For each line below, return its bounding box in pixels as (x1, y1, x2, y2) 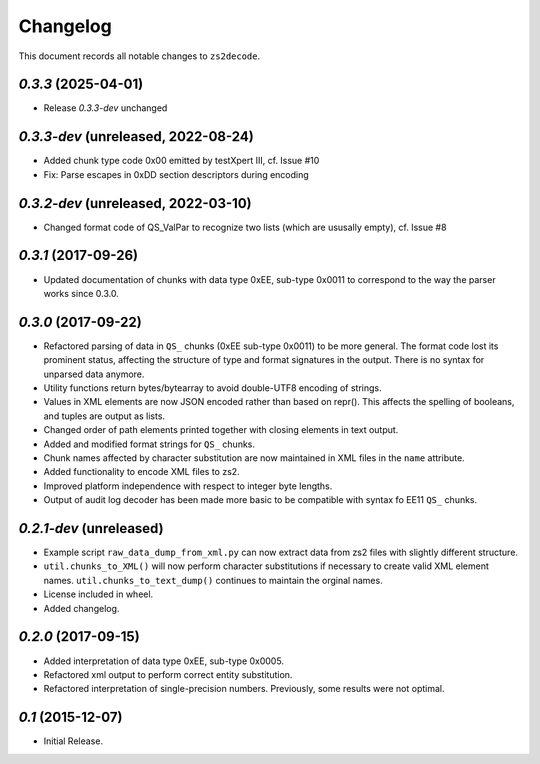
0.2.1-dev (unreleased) (18, 520, 164, 537)
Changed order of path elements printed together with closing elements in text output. (43, 424, 399, 436)
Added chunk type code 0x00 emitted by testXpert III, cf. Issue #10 (43, 155, 320, 167)
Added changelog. (43, 602, 120, 614)
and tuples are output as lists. (43, 410, 165, 422)
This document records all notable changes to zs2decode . (18, 50, 261, 62)
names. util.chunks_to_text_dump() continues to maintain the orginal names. (43, 574, 384, 586)
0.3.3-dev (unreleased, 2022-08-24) (18, 128, 254, 145)
